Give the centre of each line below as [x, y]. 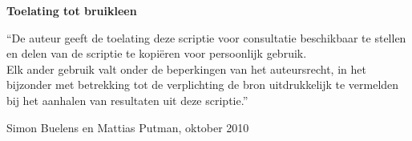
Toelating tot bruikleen [72, 10]
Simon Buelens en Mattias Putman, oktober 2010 [128, 127]
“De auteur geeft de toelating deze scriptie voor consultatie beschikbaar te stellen [206, 37]
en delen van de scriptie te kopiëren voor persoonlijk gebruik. [157, 53]
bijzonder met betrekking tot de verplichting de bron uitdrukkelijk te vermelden [203, 85]
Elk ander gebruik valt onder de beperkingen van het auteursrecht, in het [186, 68]
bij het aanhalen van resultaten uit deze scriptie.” [127, 100]
